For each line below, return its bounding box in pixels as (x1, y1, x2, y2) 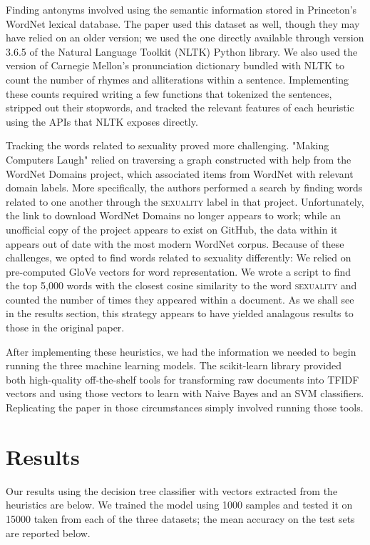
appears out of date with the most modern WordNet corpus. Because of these (6, 236, 344, 251)
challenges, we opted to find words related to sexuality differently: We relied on (6, 250, 351, 265)
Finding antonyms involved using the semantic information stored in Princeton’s (6, 2, 357, 16)
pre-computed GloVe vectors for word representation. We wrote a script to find (6, 264, 351, 279)
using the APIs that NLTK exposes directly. (6, 114, 198, 129)
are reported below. (6, 525, 91, 540)
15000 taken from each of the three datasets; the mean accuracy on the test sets (6, 511, 355, 526)
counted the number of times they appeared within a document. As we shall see (6, 291, 354, 306)
